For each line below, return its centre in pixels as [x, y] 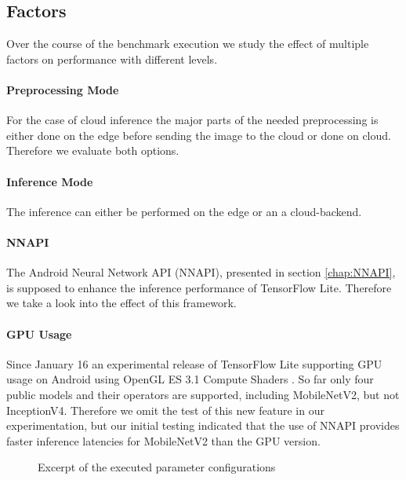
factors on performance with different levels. [112, 59]
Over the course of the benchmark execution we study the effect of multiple [188, 44]
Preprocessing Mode [63, 89]
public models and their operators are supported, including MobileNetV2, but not [203, 394]
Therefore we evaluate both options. [93, 150]
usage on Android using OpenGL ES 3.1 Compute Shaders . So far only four [190, 379]
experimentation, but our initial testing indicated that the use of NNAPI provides [203, 425]
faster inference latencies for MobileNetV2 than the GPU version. [163, 440]
